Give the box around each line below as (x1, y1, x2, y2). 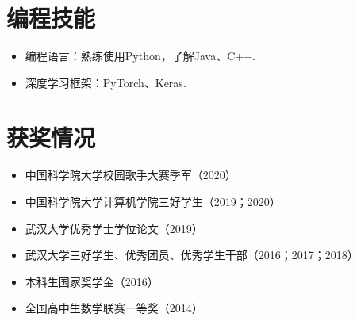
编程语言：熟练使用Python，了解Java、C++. (25, 48, 255, 64)
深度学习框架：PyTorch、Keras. (25, 74, 186, 90)
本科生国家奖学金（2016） (25, 273, 159, 289)
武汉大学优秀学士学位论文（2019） (25, 220, 203, 236)
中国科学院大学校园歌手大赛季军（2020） (25, 166, 236, 183)
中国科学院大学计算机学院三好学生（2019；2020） (25, 193, 281, 210)
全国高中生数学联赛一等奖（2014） (25, 300, 203, 316)
